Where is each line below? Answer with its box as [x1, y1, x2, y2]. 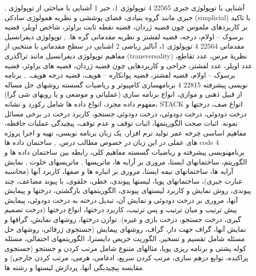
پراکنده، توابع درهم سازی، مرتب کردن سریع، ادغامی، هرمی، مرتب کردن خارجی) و [4, 252, 249, 263]
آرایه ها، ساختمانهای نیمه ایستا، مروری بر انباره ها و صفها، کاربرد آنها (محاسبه [4, 166, 233, 176]
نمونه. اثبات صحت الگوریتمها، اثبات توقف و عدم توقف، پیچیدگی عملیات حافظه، [4, 118, 238, 128]
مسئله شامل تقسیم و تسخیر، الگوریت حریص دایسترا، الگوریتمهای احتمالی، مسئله [4, 233, 245, 244]
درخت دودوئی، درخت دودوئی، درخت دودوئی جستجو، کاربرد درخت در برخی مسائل [4, 108, 247, 118]
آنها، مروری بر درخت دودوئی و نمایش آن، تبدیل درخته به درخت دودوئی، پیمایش [4, 194, 238, 205]
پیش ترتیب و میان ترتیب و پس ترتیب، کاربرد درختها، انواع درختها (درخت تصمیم [4, 204, 237, 215]
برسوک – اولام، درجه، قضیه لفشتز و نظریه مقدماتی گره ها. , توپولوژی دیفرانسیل [4, 31, 244, 41]
